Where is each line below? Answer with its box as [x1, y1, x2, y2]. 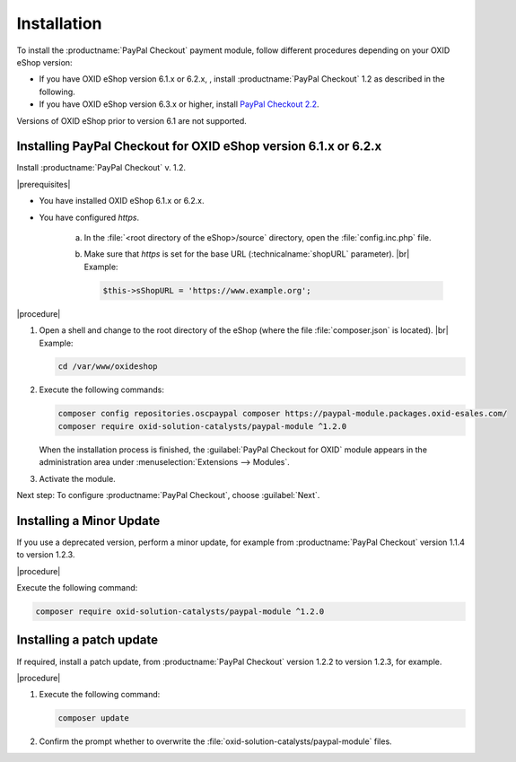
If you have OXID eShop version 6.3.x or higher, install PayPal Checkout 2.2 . [39, 99, 319, 109]
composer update [57, 714, 130, 723]
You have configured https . [39, 212, 139, 223]
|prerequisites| [16, 179, 71, 189]
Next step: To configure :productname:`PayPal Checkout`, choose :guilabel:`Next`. [16, 490, 320, 500]
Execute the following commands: [39, 384, 165, 395]
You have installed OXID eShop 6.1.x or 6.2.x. [39, 196, 206, 206]
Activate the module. [39, 473, 116, 484]
